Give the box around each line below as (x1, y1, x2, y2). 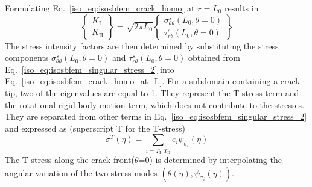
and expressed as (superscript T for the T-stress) (5, 121, 186, 134)
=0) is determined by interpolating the (138, 153, 282, 166)
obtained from (188, 51, 240, 64)
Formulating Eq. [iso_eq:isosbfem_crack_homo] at (5, 2, 195, 14)
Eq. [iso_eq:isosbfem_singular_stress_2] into (5, 63, 174, 75)
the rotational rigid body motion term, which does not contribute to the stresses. (5, 98, 305, 111)
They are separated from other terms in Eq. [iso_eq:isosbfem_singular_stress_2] (5, 110, 307, 123)
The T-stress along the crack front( (5, 153, 135, 166)
